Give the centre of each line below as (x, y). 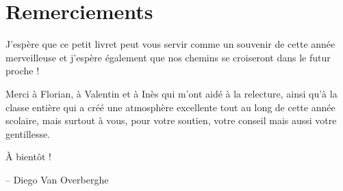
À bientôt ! (28, 157)
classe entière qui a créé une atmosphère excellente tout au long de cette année (170, 107)
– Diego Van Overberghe (57, 179)
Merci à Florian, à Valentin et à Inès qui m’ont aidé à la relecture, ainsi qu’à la (171, 93)
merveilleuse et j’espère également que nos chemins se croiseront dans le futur (168, 57)
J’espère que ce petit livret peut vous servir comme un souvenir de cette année (170, 44)
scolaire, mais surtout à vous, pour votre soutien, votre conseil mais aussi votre (171, 120)
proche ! (23, 71)
